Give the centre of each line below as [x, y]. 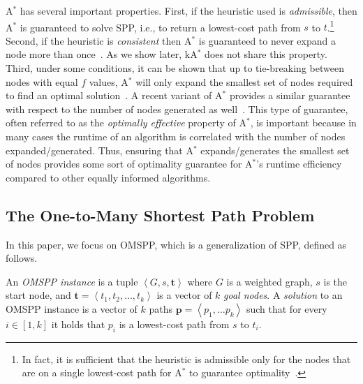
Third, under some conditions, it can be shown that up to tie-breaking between [175, 68]
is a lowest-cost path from [174, 324]
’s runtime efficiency [299, 164]
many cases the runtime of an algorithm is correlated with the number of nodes [176, 136]
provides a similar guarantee [290, 95]
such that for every [287, 308]
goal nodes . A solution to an [283, 295]
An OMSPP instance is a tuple [72, 281]
